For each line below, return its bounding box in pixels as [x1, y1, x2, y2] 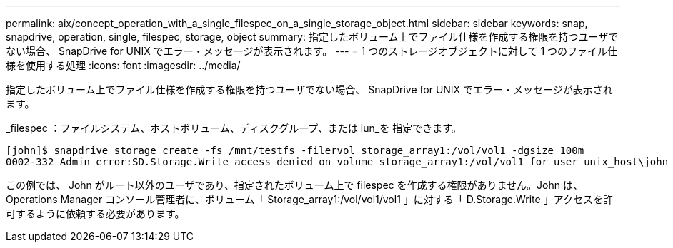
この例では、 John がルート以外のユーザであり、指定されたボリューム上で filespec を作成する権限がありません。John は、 [6, 179, 583, 191]
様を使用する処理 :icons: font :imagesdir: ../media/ [6, 59, 241, 71]
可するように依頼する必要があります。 [6, 207, 185, 219]
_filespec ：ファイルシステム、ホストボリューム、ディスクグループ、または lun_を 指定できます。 [6, 122, 462, 134]
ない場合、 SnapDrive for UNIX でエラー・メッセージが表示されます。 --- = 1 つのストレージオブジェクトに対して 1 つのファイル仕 [6, 45, 618, 57]
